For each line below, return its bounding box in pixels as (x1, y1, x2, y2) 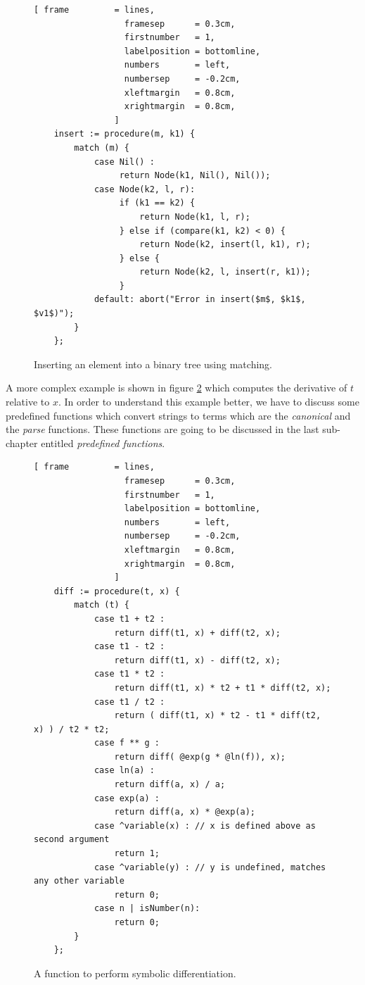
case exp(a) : (94, 793, 160, 803)
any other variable (34, 876, 124, 886)
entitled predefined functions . (41, 435, 165, 450)
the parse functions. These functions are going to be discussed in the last (6, 422, 319, 437)
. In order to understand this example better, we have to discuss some (58, 394, 359, 409)
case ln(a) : (94, 765, 155, 776)
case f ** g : (94, 738, 160, 748)
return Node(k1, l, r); (139, 211, 250, 222)
